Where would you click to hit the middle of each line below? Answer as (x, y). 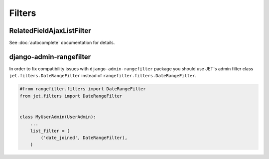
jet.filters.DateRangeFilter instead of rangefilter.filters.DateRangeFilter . (103, 76)
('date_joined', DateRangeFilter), (84, 138)
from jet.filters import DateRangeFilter (71, 96)
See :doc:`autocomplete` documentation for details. (62, 43)
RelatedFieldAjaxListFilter (50, 31)
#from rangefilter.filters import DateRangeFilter (83, 89)
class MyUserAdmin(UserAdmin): (58, 117)
